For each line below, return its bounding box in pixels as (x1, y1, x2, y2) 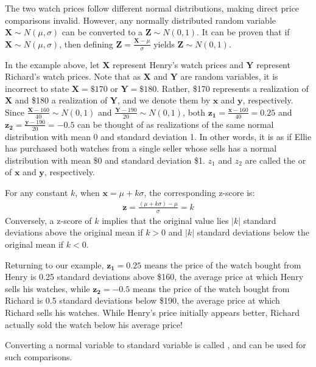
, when (75, 186, 100, 199)
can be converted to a (61, 26, 143, 38)
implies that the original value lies (102, 214, 229, 226)
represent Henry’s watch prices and (113, 58, 244, 71)
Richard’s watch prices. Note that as (5, 70, 141, 83)
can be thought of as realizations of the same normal (77, 117, 274, 130)
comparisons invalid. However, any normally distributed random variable (5, 13, 276, 26)
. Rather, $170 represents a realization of (156, 82, 309, 94)
